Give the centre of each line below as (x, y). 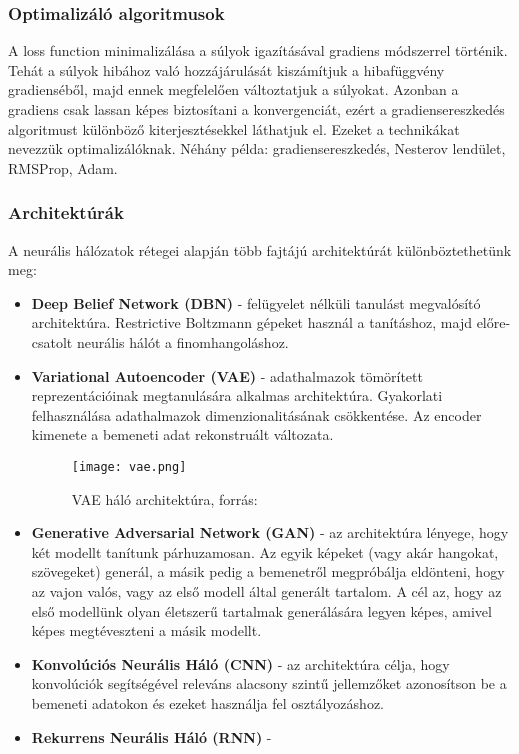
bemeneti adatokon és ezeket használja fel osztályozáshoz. (207, 702)
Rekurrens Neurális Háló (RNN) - (151, 736)
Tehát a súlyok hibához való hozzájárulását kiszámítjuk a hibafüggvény (226, 69)
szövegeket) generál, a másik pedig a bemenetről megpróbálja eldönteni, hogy (268, 571)
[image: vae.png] (129, 466)
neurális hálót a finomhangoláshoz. (182, 341)
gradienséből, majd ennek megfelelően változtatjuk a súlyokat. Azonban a (233, 89)
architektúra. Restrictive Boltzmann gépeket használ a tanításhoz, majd (251, 322)
